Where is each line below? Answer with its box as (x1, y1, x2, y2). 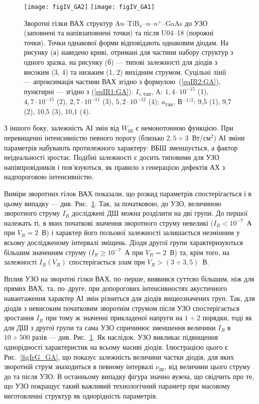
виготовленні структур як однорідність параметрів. (4, 390, 158, 401)
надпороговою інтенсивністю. (4, 171, 94, 182)
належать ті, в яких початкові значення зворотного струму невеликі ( (4, 217, 214, 228)
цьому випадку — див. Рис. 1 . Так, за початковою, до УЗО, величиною (4, 198, 222, 208)
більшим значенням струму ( (4, 247, 92, 257)
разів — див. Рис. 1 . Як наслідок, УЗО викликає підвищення (32, 332, 218, 342)
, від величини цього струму (164, 361, 251, 372)
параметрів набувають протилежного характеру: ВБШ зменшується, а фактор (4, 142, 238, 152)
